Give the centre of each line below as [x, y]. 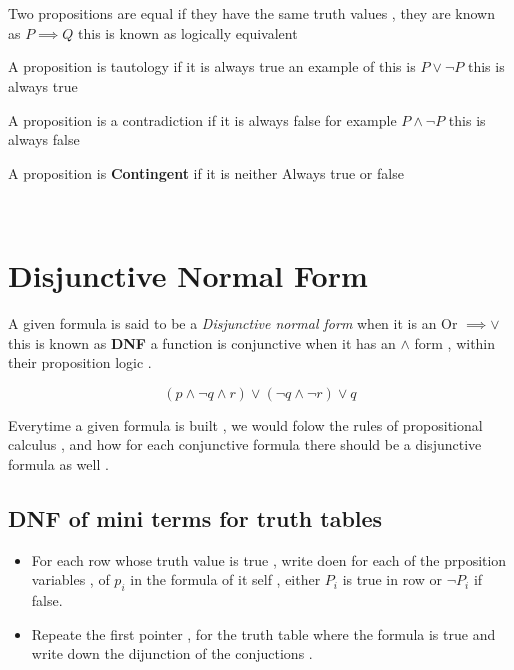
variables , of [70, 579]
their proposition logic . [80, 362]
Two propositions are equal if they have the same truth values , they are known [251, 13]
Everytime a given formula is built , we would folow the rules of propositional [245, 424]
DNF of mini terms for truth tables [195, 518]
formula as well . [58, 464]
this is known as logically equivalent [188, 32]
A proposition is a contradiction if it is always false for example [202, 119]
